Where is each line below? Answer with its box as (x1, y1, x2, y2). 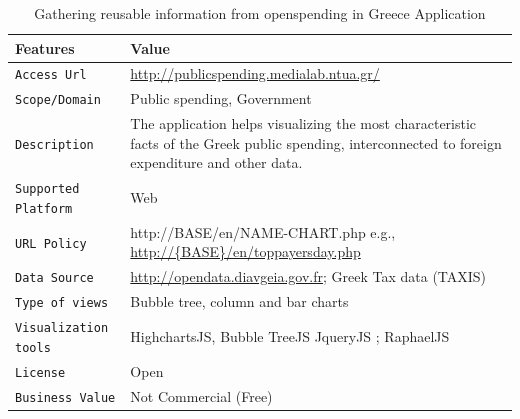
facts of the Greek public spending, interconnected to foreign (130, 132, 502, 153)
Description (15, 137, 94, 152)
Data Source (15, 271, 94, 286)
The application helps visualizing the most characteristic (130, 113, 477, 134)
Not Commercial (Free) (130, 385, 273, 406)
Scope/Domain (15, 93, 101, 108)
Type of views (15, 296, 109, 311)
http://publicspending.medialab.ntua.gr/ (130, 63, 380, 84)
